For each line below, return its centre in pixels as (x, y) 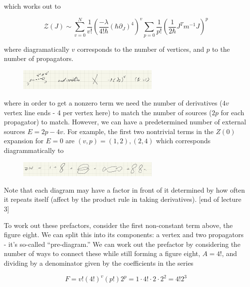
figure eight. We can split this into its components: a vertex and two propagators (124, 234)
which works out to (32, 6)
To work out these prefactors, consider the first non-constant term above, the (118, 225)
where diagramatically (37, 49)
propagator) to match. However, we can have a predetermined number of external (125, 122)
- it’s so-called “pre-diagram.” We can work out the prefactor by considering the (122, 244)
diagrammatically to (34, 150)
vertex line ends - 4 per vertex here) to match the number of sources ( (108, 112)
